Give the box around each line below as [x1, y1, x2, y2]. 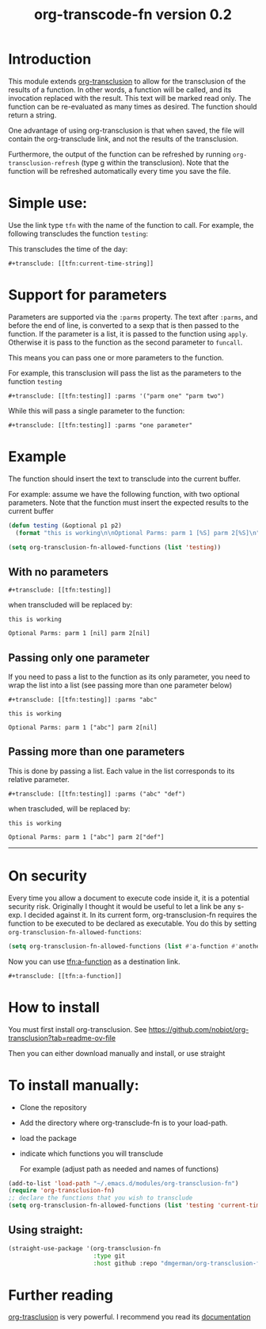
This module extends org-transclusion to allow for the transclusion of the [8, 76, 246, 86]
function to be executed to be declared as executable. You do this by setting [8, 919, 257, 928]
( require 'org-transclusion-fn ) [8, 1187, 115, 1195]
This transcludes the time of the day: [8, 244, 128, 253]
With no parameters [8, 565, 109, 579]
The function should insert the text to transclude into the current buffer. [8, 474, 241, 483]
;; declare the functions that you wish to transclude [8, 1194, 193, 1202]
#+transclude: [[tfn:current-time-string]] [8, 260, 154, 268]
